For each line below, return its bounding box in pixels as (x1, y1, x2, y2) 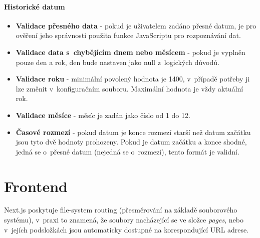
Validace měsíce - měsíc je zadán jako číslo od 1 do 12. (16, 109, 190, 120)
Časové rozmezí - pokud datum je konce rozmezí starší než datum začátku (16, 126, 251, 137)
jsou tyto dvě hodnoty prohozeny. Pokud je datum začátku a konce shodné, (16, 136, 247, 147)
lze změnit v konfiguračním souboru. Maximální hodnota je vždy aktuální (16, 83, 243, 93)
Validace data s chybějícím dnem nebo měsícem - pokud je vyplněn (16, 46, 245, 57)
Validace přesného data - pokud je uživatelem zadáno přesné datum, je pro (16, 20, 256, 30)
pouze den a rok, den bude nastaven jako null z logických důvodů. (16, 56, 219, 67)
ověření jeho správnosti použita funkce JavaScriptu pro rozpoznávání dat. (16, 30, 241, 40)
